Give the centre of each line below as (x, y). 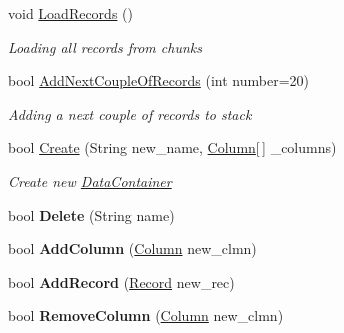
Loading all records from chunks (105, 46)
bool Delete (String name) (91, 214)
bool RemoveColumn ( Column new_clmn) (146, 315)
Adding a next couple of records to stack (130, 113)
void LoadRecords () (70, 13)
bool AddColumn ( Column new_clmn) (132, 248)
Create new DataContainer (90, 180)
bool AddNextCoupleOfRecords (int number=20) (159, 80)
